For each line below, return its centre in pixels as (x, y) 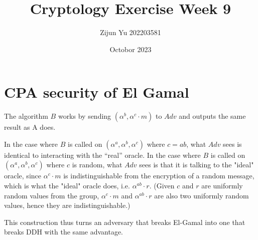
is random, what (97, 165)
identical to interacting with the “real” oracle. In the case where (102, 155)
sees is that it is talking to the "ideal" (197, 165)
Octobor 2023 (131, 49)
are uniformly (222, 186)
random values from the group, (52, 195)
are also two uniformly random (202, 195)
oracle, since (23, 176)
